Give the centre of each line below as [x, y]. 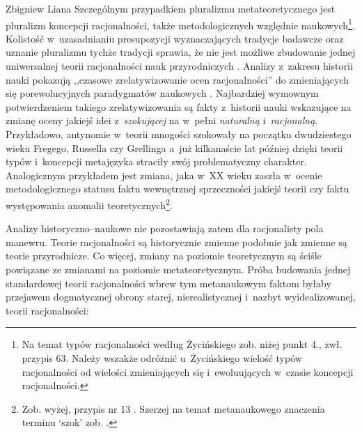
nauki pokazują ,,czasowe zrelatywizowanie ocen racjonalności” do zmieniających [177, 79]
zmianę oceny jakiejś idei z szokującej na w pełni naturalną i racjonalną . [162, 120]
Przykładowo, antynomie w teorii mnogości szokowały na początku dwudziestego [179, 134]
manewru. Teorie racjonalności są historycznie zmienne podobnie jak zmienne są [176, 242]
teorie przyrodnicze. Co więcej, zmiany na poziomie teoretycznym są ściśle [164, 256]
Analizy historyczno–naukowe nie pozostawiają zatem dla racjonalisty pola [165, 228]
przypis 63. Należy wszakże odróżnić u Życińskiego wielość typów [162, 357]
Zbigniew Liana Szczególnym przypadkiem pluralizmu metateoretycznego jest [171, 8]
